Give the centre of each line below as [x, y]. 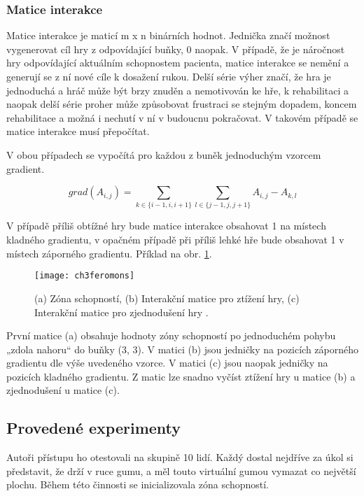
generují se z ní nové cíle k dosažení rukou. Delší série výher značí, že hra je [169, 76]
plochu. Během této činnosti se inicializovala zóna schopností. [138, 484]
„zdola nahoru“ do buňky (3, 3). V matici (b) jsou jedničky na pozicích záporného [183, 349]
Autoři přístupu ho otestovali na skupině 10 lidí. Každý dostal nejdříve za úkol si [180, 457]
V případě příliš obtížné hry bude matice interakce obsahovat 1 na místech [166, 226]
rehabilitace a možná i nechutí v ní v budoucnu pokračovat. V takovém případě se [182, 117]
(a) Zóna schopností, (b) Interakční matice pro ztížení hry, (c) [167, 298]
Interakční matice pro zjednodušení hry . [121, 312]
